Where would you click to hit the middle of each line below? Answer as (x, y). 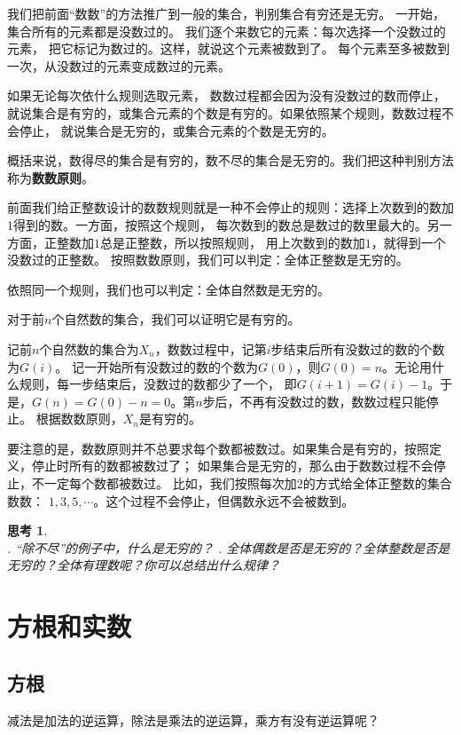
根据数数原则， (79, 419)
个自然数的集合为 (89, 348)
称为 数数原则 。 (51, 177)
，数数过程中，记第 (211, 348)
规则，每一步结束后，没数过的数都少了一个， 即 (158, 384)
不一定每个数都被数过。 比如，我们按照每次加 (164, 483)
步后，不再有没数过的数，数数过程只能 (314, 401)
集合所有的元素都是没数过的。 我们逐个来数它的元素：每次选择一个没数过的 (227, 31)
